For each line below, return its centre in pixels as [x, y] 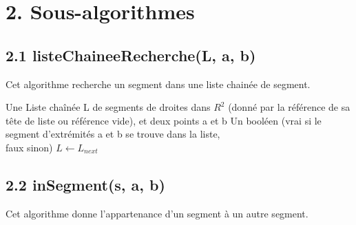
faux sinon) [29, 147]
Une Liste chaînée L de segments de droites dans [108, 107]
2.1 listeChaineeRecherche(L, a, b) [131, 55]
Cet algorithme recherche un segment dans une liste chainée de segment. [158, 84]
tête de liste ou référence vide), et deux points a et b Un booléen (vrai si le [164, 120]
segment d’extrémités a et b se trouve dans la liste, [113, 134]
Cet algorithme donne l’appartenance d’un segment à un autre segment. [157, 213]
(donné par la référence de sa [289, 107]
